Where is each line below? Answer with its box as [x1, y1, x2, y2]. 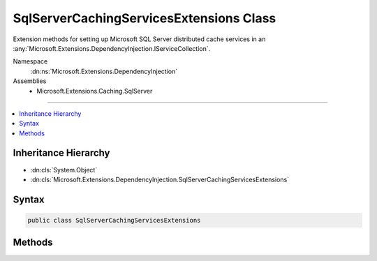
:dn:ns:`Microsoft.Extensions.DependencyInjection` [30, 67, 178, 75]
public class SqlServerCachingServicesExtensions [27, 216, 201, 224]
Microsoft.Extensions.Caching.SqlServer [36, 87, 153, 95]
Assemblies [13, 77, 47, 85]
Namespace [13, 57, 48, 66]
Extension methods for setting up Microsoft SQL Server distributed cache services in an [13, 35, 266, 43]
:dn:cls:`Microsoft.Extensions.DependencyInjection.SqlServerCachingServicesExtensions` [30, 175, 290, 184]
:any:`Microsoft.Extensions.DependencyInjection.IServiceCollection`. [13, 44, 211, 52]
